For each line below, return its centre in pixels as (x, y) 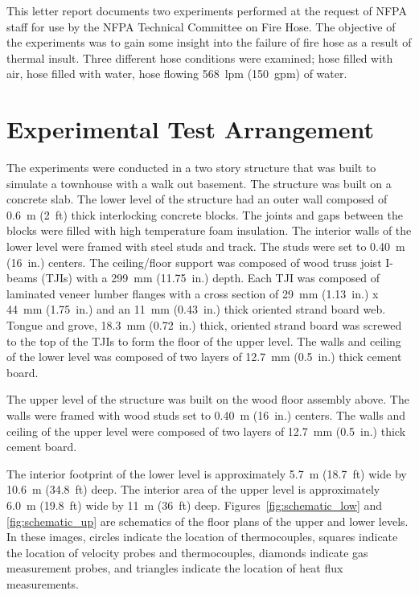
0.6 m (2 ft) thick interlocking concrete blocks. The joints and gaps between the (205, 214)
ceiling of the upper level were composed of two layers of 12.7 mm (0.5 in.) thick (206, 431)
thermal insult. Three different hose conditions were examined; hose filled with (200, 57)
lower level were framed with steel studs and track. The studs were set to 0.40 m (206, 246)
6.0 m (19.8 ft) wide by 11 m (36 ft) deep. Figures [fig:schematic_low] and (195, 505)
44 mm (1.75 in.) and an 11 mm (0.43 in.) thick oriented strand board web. (196, 309)
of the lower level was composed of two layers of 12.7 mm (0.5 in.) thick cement (204, 357)
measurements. (43, 583)
